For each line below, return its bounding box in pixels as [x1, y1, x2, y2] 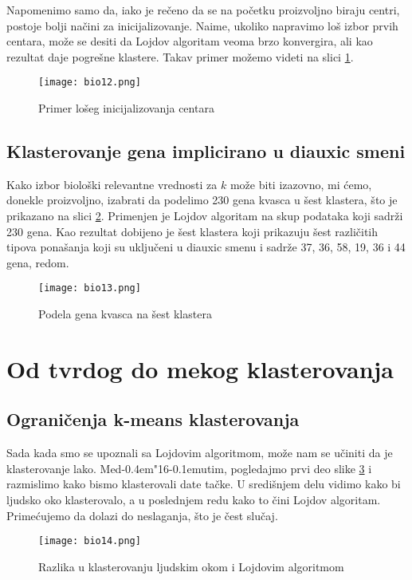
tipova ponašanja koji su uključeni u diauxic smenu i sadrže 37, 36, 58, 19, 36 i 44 [6, 239, 406, 255]
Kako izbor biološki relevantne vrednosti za [6, 176, 218, 192]
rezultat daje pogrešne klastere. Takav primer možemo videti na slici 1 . [6, 48, 354, 65]
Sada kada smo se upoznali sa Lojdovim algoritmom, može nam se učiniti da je [6, 444, 393, 461]
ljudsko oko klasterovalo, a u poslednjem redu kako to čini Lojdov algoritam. [6, 491, 381, 507]
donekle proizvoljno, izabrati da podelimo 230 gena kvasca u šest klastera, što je [6, 191, 398, 208]
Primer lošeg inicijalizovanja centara [38, 100, 214, 116]
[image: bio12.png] [38, 77, 141, 89]
